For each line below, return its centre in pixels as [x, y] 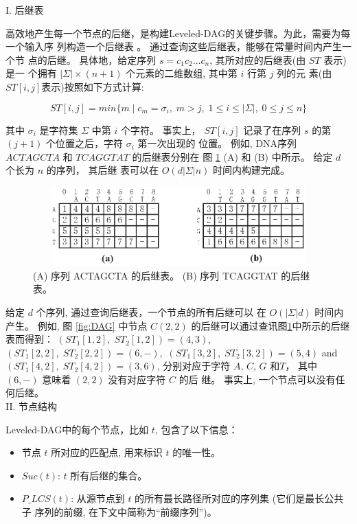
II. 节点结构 [32, 406]
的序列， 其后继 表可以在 [103, 170]
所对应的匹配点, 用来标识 [107, 452]
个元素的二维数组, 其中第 [182, 73]
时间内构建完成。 [251, 170]
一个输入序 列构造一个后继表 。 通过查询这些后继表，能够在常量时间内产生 [174, 46]
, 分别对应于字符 [194, 366]
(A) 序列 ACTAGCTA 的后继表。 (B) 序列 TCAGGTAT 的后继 [172, 275]
